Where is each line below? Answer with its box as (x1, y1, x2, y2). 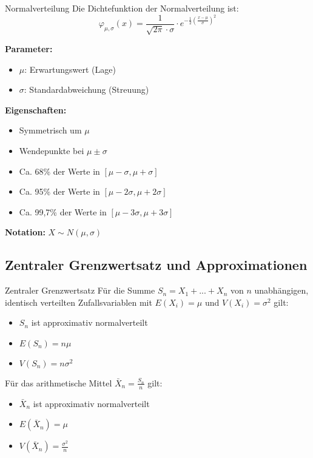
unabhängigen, (254, 284, 309, 297)
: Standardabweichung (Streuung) (24, 83, 149, 96)
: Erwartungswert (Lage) (24, 62, 116, 75)
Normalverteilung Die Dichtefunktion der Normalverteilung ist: (5, 2, 239, 14)
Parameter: (5, 42, 53, 55)
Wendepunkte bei (19, 144, 84, 157)
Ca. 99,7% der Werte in (19, 205, 107, 218)
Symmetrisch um (19, 124, 82, 136)
